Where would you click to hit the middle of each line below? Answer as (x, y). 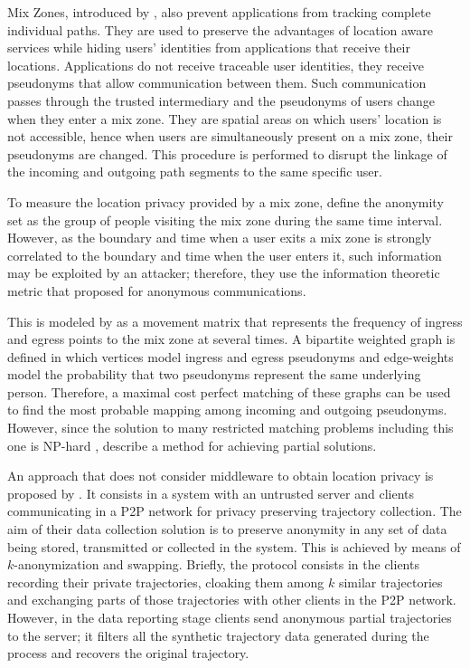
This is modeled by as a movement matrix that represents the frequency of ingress (235, 321)
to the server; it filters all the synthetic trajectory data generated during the (218, 635)
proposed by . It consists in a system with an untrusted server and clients (211, 493)
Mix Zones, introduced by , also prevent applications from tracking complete (219, 12)
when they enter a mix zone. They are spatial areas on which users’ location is (225, 118)
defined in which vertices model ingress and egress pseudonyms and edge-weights (230, 356)
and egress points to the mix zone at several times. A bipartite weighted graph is (231, 339)
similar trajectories (390, 582)
